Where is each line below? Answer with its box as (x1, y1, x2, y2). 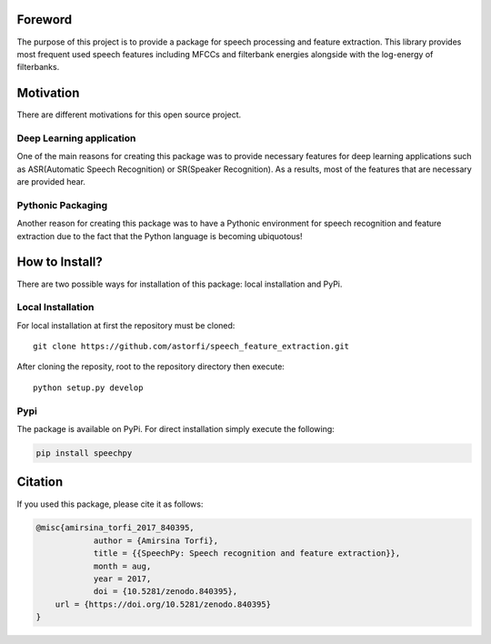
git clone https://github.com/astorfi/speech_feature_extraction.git (33, 341, 350, 352)
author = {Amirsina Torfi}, (93, 535, 218, 546)
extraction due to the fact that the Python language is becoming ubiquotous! (16, 230, 303, 241)
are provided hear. (16, 176, 86, 187)
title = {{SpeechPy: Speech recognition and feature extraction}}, (93, 548, 401, 558)
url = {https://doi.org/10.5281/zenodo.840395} (55, 599, 272, 609)
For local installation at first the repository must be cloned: (16, 319, 235, 331)
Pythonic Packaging (16, 198, 108, 211)
